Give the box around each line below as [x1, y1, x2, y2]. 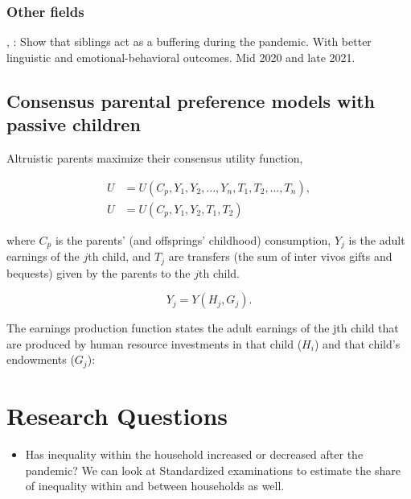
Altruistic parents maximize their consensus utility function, [6, 150, 303, 166]
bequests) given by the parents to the [6, 264, 191, 281]
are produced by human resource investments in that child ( [6, 335, 302, 352]
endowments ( [6, 351, 75, 368]
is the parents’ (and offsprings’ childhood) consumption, [55, 231, 331, 248]
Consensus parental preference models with [6, 88, 376, 113]
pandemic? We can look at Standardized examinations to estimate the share [25, 461, 401, 478]
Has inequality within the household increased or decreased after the [25, 445, 364, 462]
